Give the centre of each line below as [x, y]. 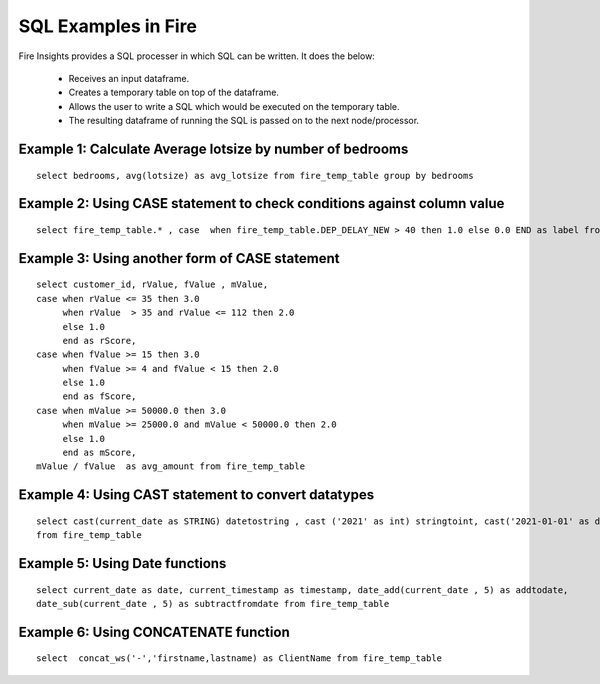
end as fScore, [99, 396]
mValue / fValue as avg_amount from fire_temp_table [170, 466]
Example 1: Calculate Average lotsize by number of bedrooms [213, 148]
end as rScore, [99, 340]
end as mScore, [99, 453]
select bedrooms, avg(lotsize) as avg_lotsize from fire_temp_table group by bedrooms [255, 175]
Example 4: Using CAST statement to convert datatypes [196, 495]
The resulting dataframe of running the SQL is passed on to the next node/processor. [244, 121]
